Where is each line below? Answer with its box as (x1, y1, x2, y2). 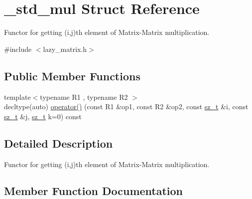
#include (4, 43, 32, 54)
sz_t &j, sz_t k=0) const (4, 111, 82, 121)
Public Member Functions (4, 68, 140, 83)
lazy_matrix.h (43, 43, 87, 54)
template (4, 91, 31, 102)
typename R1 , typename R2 (40, 91, 128, 102)
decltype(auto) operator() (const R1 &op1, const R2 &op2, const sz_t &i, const (4, 101, 249, 112)
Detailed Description (4, 135, 113, 151)
